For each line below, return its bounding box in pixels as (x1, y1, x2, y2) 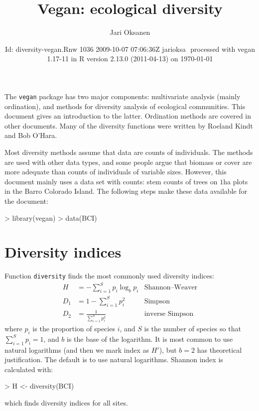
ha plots (223, 176, 248, 186)
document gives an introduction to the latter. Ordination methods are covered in (4, 111, 252, 121)
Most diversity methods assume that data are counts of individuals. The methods (4, 146, 253, 157)
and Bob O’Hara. (4, 130, 57, 140)
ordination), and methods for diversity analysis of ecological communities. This (4, 101, 246, 111)
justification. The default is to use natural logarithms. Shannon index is (4, 354, 223, 365)
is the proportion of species (32, 323, 115, 333)
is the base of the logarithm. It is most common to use (67, 333, 233, 344)
